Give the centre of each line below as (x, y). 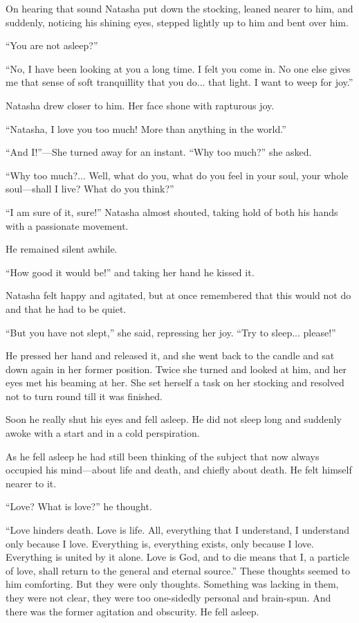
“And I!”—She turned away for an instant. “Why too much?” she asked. (159, 152)
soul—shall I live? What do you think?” (90, 189)
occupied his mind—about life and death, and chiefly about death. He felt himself (179, 470)
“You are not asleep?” (52, 45)
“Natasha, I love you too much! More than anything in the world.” (146, 128)
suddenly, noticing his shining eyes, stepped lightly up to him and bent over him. (177, 22)
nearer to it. (31, 483)
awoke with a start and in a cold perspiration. (103, 433)
